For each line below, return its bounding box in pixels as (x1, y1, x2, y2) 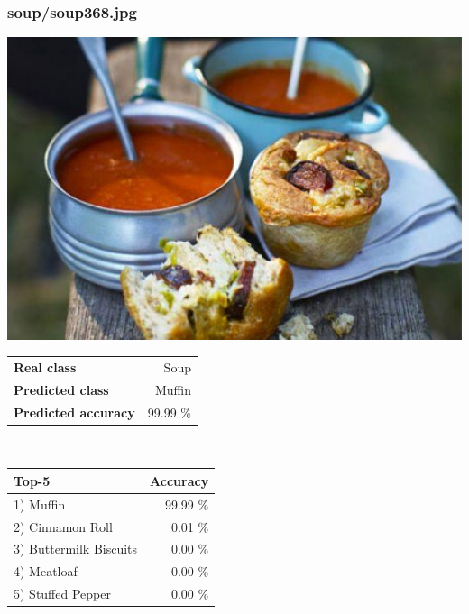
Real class (14, 357, 77, 376)
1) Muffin (14, 494, 66, 513)
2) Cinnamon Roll (14, 517, 113, 536)
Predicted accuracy (14, 402, 135, 421)
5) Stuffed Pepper (14, 584, 111, 603)
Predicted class (14, 380, 109, 399)
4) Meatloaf (14, 562, 78, 581)
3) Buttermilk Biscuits (14, 539, 138, 558)
